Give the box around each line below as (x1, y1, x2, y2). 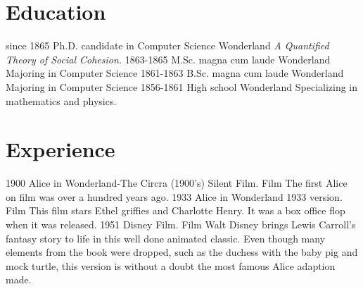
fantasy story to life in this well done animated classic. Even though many (6, 230, 326, 245)
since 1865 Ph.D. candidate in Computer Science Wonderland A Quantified (6, 38, 329, 53)
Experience (6, 135, 115, 164)
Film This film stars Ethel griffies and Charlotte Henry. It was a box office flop (6, 203, 345, 218)
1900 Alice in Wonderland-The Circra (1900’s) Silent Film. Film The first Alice (6, 176, 348, 190)
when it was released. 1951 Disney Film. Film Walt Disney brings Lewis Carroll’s (6, 217, 356, 231)
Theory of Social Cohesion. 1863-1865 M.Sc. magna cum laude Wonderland (6, 51, 331, 66)
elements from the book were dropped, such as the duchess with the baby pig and (6, 245, 358, 259)
